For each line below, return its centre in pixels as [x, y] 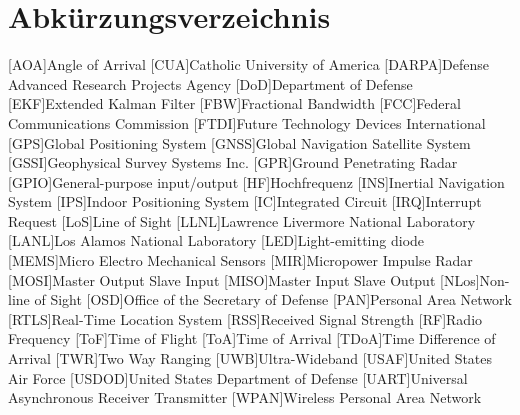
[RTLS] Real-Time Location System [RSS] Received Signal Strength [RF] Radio [245, 318]
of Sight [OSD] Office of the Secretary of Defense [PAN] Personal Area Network [273, 299]
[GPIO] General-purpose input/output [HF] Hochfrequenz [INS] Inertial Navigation [256, 181]
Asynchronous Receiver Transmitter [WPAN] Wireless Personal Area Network [245, 397]
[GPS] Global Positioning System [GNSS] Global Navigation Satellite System [239, 142]
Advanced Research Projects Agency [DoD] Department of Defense [210, 83]
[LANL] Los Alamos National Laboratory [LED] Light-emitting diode [216, 240]
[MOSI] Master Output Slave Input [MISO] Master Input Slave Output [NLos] [244, 279]
